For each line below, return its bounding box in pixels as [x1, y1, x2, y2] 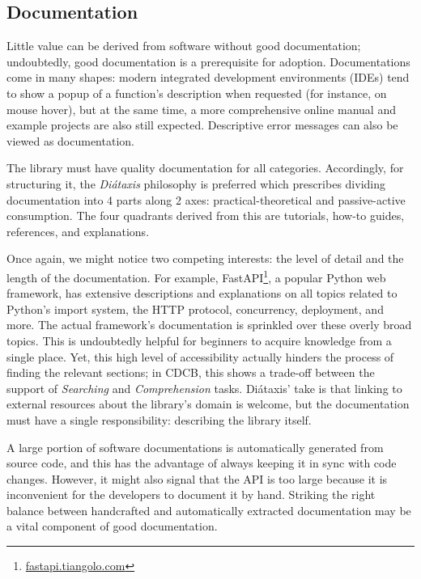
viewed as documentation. [6, 132, 134, 149]
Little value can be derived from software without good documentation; [6, 37, 361, 54]
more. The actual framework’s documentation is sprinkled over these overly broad [6, 316, 412, 333]
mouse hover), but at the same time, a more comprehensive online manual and [6, 100, 396, 117]
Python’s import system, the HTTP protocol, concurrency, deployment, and [6, 300, 384, 317]
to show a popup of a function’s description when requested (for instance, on [6, 84, 387, 101]
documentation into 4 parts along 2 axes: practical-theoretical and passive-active [6, 191, 406, 208]
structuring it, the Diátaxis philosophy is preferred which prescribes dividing [6, 175, 385, 192]
